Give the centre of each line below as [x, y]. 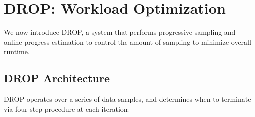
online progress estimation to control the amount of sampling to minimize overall [127, 41]
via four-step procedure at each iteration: [67, 108]
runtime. [17, 51]
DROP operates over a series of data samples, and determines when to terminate [127, 99]
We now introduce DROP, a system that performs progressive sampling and [120, 32]
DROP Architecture [57, 78]
